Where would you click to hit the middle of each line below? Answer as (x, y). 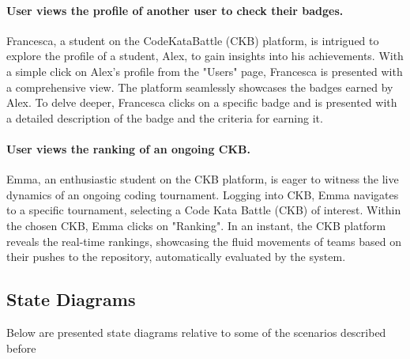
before (21, 348)
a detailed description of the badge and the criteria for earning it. (165, 117)
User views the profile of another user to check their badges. (175, 10)
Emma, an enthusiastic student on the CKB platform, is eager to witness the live (203, 179)
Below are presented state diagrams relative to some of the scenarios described (196, 332)
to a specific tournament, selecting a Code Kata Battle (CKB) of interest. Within (204, 210)
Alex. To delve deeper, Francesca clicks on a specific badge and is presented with (202, 102)
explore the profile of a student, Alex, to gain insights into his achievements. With (205, 56)
